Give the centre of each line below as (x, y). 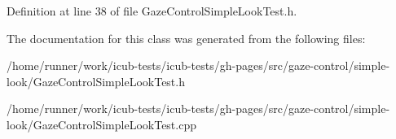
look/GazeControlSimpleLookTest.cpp (101, 124)
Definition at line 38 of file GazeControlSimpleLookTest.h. (152, 11)
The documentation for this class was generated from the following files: (186, 38)
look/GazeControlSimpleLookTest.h (96, 81)
